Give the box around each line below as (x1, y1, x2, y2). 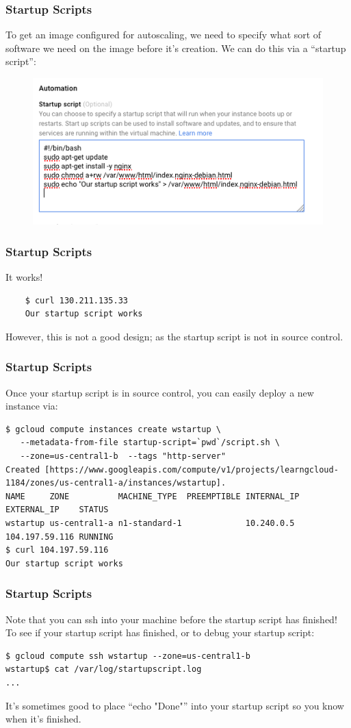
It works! (5, 270, 43, 284)
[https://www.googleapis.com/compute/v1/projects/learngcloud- (44, 464, 339, 475)
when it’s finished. (5, 712, 81, 726)
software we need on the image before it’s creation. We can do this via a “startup (5, 40, 346, 55)
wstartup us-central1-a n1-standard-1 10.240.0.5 (5, 518, 295, 528)
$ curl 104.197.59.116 (5, 545, 109, 555)
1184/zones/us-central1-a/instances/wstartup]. (5, 478, 226, 488)
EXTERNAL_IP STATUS (5, 505, 109, 515)
